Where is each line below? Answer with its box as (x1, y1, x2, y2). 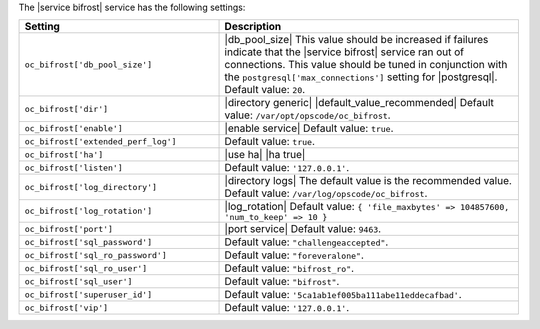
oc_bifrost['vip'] (24, 302, 109, 313)
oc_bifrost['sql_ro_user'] (24, 263, 148, 274)
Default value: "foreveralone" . (224, 248, 365, 262)
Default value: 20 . (224, 83, 306, 97)
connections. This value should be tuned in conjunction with (224, 58, 508, 72)
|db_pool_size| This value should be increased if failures (224, 33, 489, 47)
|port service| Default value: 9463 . (224, 222, 382, 236)
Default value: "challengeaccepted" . (224, 235, 389, 249)
